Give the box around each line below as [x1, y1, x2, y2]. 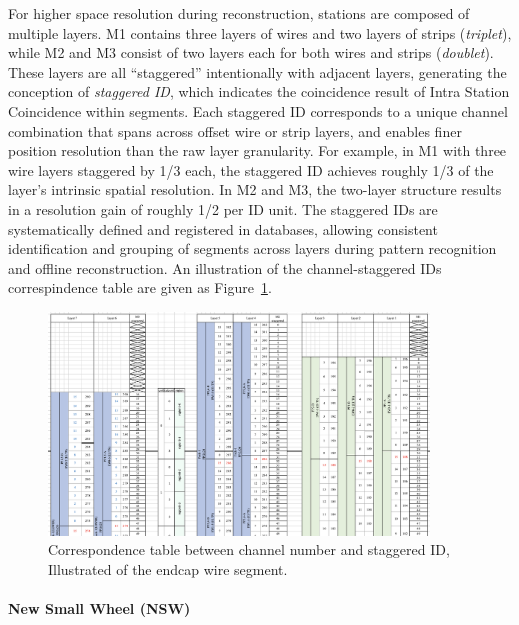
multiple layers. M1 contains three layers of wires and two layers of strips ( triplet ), [8, 22, 512, 43]
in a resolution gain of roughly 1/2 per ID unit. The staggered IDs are [8, 198, 438, 219]
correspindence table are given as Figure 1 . [8, 277, 272, 298]
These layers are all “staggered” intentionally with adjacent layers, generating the [8, 61, 507, 82]
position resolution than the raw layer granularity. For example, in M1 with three [8, 140, 507, 161]
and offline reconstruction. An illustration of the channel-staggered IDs [8, 257, 442, 278]
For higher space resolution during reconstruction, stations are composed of [8, 3, 470, 23]
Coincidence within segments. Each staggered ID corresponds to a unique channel [8, 100, 508, 121]
